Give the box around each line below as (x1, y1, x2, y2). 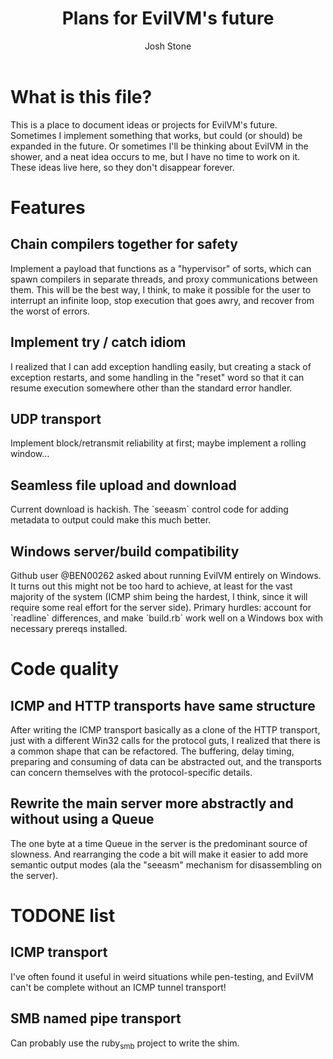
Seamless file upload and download (10, 477, 237, 494)
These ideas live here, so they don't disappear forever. (10, 161, 235, 173)
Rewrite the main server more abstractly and (10, 795, 294, 812)
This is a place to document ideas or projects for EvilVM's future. (10, 118, 278, 131)
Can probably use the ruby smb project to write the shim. (10, 1037, 240, 1051)
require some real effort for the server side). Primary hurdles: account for (10, 601, 312, 613)
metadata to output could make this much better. (10, 514, 212, 526)
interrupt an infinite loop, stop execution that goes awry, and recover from (10, 294, 315, 306)
